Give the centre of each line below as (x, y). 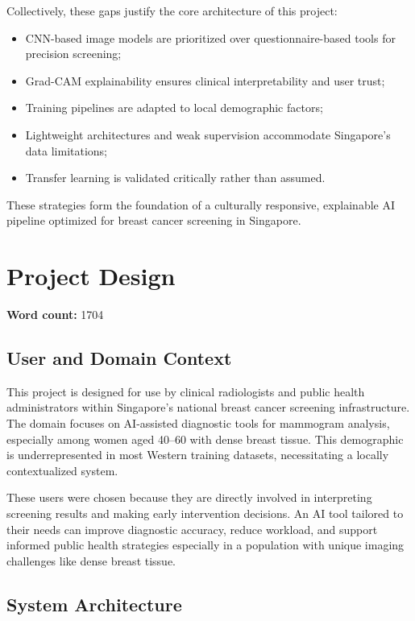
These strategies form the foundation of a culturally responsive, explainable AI (201, 204)
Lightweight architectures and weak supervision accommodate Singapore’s (208, 134)
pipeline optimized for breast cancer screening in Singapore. (154, 220)
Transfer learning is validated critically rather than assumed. (175, 178)
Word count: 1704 (55, 315)
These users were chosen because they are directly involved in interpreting (189, 497)
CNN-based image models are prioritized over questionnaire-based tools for (210, 37)
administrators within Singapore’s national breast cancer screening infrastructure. (208, 407)
